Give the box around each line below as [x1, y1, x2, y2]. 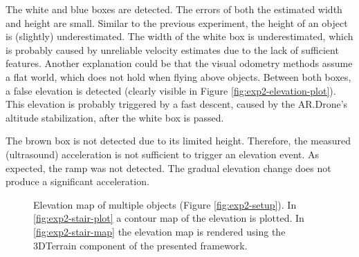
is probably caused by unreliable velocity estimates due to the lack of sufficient [6, 42, 339, 57]
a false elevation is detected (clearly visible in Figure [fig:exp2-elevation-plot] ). [6, 83, 336, 97]
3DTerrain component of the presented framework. [33, 238, 248, 252]
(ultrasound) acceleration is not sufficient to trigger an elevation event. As [6, 146, 320, 161]
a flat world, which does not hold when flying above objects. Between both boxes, [6, 69, 351, 84]
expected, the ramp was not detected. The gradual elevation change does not [6, 160, 331, 175]
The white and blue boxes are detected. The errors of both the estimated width [6, 2, 342, 16]
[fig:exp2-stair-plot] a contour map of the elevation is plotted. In [33, 211, 304, 225]
